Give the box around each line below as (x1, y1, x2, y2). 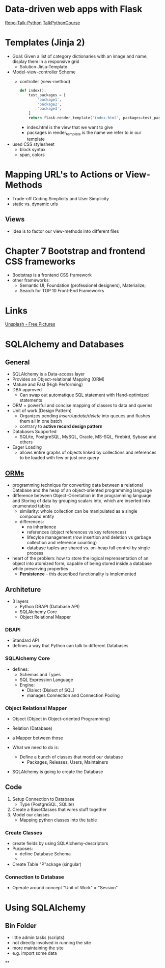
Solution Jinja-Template (19, 63, 68, 69)
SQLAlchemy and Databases (5, 339, 124, 350)
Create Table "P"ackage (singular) (12, 861, 82, 867)
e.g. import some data (12, 950, 57, 956)
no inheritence (27, 524, 56, 530)
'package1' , (37, 97, 62, 102)
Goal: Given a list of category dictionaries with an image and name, (12, 53, 148, 59)
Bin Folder (5, 921, 37, 930)
